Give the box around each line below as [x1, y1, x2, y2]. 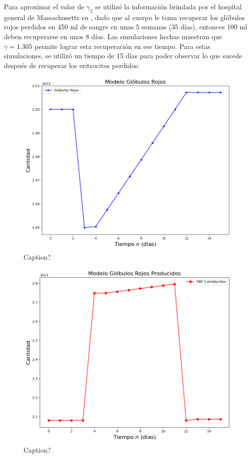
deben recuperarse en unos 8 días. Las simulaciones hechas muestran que [4, 31, 223, 41]
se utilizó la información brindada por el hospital [95, 1, 242, 11]
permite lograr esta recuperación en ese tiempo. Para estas [34, 41, 210, 51]
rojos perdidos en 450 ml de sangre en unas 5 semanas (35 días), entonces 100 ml [4, 22, 248, 32]
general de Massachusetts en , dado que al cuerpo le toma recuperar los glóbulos [4, 12, 245, 22]
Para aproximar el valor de [4, 1, 84, 11]
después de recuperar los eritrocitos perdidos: [4, 60, 140, 70]
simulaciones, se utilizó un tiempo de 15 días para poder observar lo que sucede [4, 50, 242, 61]
